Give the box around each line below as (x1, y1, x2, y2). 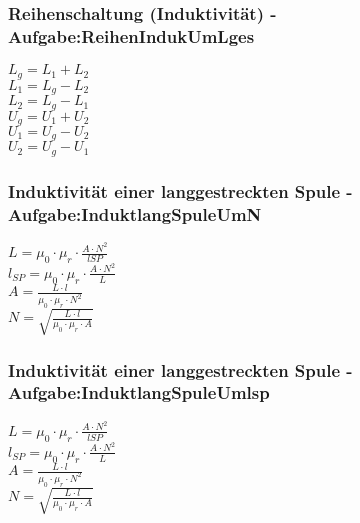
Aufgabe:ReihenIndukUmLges (8, 23, 255, 48)
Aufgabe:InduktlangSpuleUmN (8, 201, 262, 226)
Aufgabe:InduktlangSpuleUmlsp (8, 380, 270, 405)
